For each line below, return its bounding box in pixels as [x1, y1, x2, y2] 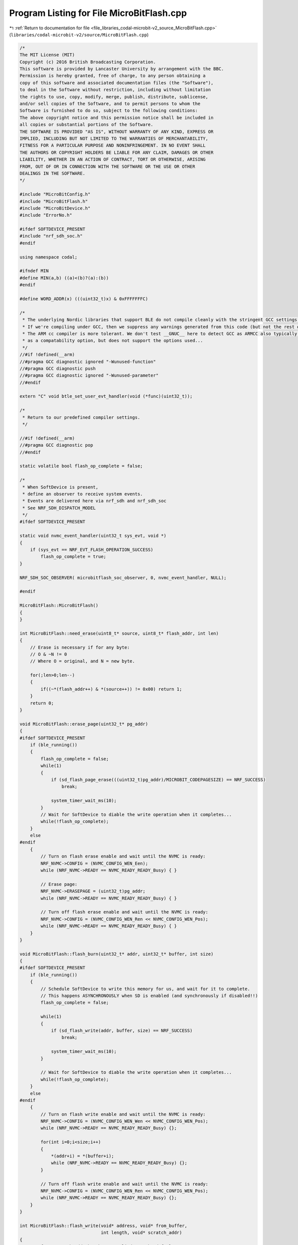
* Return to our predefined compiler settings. [22, 414, 141, 420]
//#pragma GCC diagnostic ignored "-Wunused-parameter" [19, 373, 159, 378]
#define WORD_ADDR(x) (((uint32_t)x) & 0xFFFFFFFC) [19, 296, 149, 301]
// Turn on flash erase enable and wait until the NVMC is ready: [40, 854, 206, 859]
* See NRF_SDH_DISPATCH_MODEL [22, 505, 96, 510]
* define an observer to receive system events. [22, 491, 143, 497]
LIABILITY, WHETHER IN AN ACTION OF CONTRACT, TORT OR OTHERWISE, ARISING [19, 157, 206, 162]
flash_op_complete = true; [40, 554, 106, 560]
